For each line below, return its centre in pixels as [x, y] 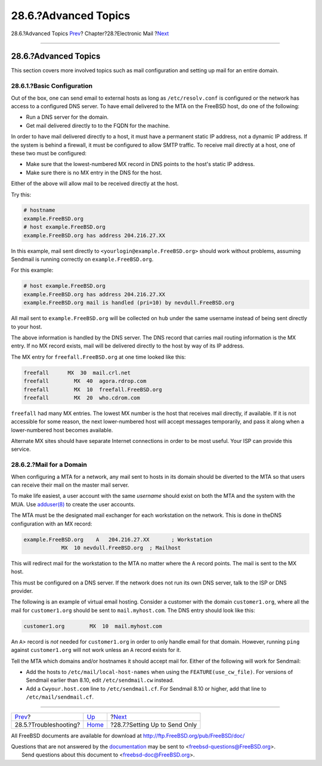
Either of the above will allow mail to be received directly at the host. [95, 184]
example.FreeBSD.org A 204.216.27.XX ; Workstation [118, 539]
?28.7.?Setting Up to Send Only [154, 724]
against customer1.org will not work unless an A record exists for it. [96, 650]
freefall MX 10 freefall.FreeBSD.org [93, 389]
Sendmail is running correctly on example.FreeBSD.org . [82, 259]
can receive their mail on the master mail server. [70, 485]
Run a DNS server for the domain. [67, 117]
